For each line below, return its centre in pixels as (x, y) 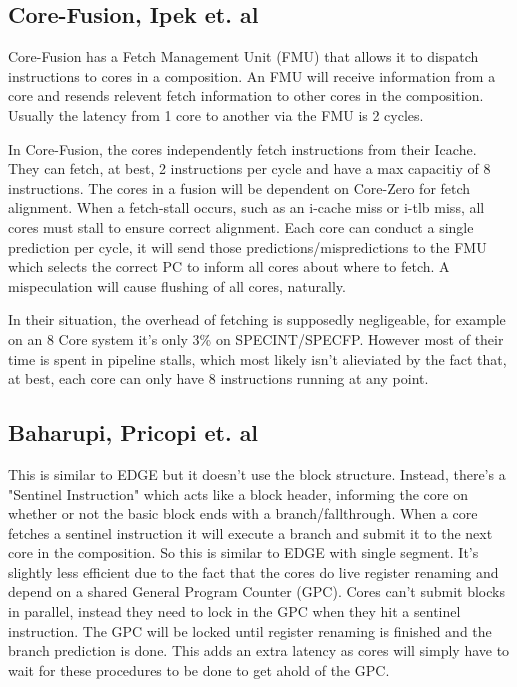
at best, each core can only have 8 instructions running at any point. (218, 378)
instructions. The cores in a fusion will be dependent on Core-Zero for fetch (239, 187)
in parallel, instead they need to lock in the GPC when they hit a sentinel (234, 611)
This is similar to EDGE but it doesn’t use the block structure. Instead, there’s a (257, 473)
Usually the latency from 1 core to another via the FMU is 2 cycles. (216, 114)
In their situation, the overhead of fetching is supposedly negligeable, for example (257, 319)
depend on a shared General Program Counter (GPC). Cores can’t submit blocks (256, 591)
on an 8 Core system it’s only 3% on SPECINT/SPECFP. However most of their (256, 338)
